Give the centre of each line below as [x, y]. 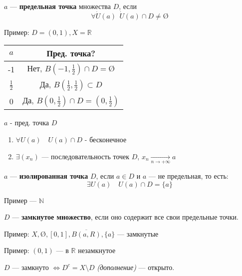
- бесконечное [106, 139]
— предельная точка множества [60, 6]
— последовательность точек [86, 156]
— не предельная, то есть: [188, 175]
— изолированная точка [49, 175]
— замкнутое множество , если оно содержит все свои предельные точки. [125, 217]
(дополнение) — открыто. [136, 267]
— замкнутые [138, 233]
